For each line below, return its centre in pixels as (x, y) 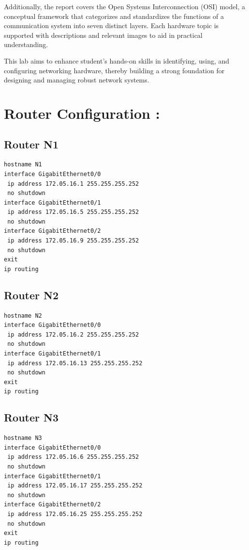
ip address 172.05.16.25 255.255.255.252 (75, 514)
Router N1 (31, 144)
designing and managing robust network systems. (77, 80)
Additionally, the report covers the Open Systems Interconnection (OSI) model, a (124, 6)
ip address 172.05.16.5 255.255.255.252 (73, 212)
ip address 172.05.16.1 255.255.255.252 (73, 184)
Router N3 (31, 417)
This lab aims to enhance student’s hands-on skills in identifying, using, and (117, 60)
